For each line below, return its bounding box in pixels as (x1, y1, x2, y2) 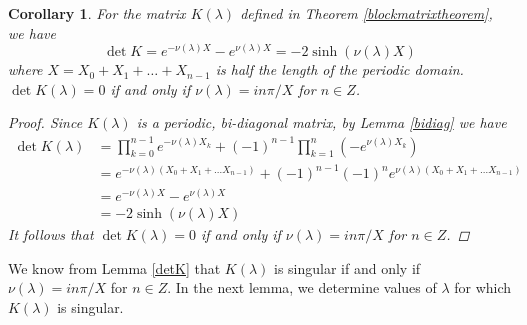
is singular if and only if (274, 257, 421, 278)
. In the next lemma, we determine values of (167, 277, 437, 298)
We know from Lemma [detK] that (8, 257, 221, 278)
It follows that (8, 224, 94, 245)
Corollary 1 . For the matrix (8, 3, 186, 23)
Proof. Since (8, 112, 83, 133)
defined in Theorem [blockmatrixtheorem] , (240, 3, 493, 23)
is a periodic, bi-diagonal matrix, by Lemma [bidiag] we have (136, 112, 507, 133)
